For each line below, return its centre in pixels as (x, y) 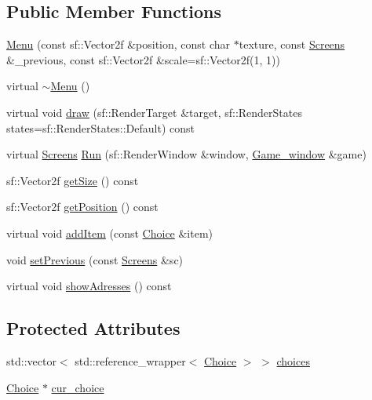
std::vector (31, 360)
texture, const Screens (292, 44)
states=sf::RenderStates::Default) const (100, 127)
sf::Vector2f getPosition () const (82, 207)
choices (293, 360)
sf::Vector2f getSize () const (73, 180)
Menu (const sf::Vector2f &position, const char (119, 44)
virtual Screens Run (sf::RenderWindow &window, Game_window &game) (186, 154)
